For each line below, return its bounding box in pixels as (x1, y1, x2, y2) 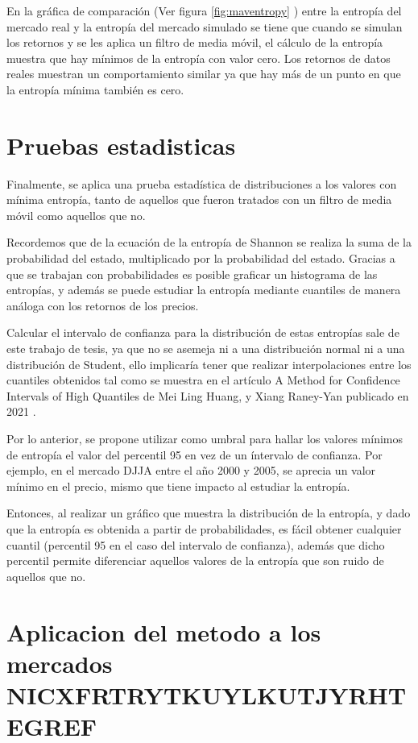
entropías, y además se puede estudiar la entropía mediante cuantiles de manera (6, 281, 401, 298)
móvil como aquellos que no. (6, 206, 146, 223)
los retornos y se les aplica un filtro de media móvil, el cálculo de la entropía (6, 34, 383, 51)
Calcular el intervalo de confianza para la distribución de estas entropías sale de (6, 324, 399, 341)
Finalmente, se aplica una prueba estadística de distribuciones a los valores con (6, 175, 397, 192)
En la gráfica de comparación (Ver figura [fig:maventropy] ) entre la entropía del (6, 2, 402, 19)
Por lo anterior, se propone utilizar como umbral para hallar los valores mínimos (6, 430, 404, 446)
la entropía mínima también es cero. (6, 81, 184, 98)
